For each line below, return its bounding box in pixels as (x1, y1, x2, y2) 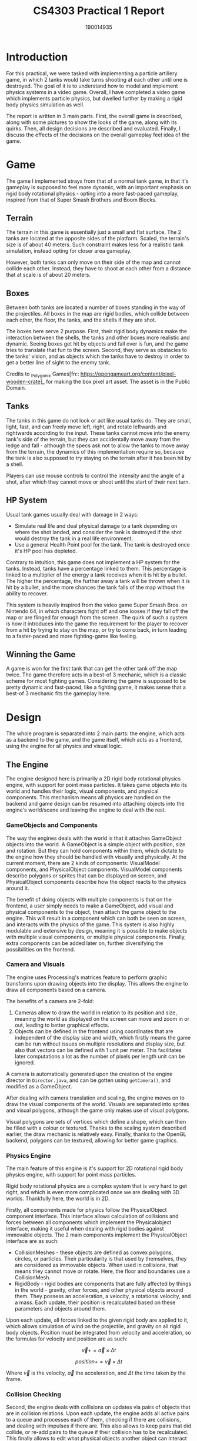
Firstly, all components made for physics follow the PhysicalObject (6, 1207, 167, 1214)
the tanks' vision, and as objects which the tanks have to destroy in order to (6, 353, 189, 360)
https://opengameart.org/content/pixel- (80, 370, 176, 377)
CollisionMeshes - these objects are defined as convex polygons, (14, 1249, 173, 1256)
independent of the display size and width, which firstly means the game (14, 1034, 191, 1041)
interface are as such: (6, 1238, 59, 1245)
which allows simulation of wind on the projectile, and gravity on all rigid (6, 1323, 181, 1330)
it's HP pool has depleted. (14, 547, 78, 554)
